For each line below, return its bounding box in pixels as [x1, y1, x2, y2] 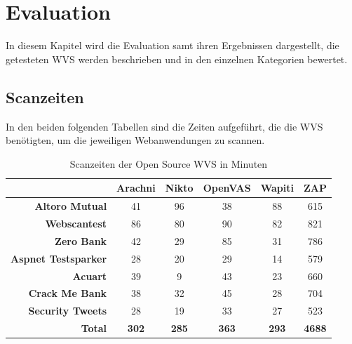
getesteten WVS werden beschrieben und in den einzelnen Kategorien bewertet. [6, 51, 348, 66]
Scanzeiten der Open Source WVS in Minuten [69, 156, 268, 171]
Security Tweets [28, 303, 107, 318]
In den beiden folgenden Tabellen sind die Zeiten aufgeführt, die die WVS [6, 119, 323, 133]
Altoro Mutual [34, 199, 107, 213]
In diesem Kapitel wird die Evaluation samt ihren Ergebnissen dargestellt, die [6, 38, 339, 53]
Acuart [72, 268, 107, 283]
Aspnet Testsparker [11, 251, 107, 265]
